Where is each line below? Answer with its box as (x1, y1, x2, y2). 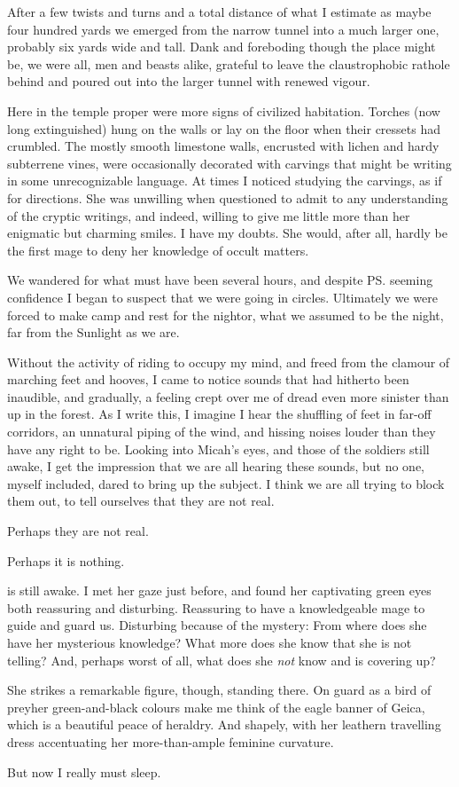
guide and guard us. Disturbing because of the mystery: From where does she (7, 616, 427, 634)
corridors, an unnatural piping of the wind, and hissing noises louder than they (7, 422, 436, 441)
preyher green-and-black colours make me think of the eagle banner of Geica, (7, 697, 425, 716)
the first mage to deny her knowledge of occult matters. (7, 240, 309, 259)
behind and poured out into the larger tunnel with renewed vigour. (7, 72, 370, 91)
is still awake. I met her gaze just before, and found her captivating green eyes (7, 581, 432, 600)
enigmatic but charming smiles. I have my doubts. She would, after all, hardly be (7, 224, 447, 242)
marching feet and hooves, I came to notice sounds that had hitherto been (7, 370, 409, 389)
